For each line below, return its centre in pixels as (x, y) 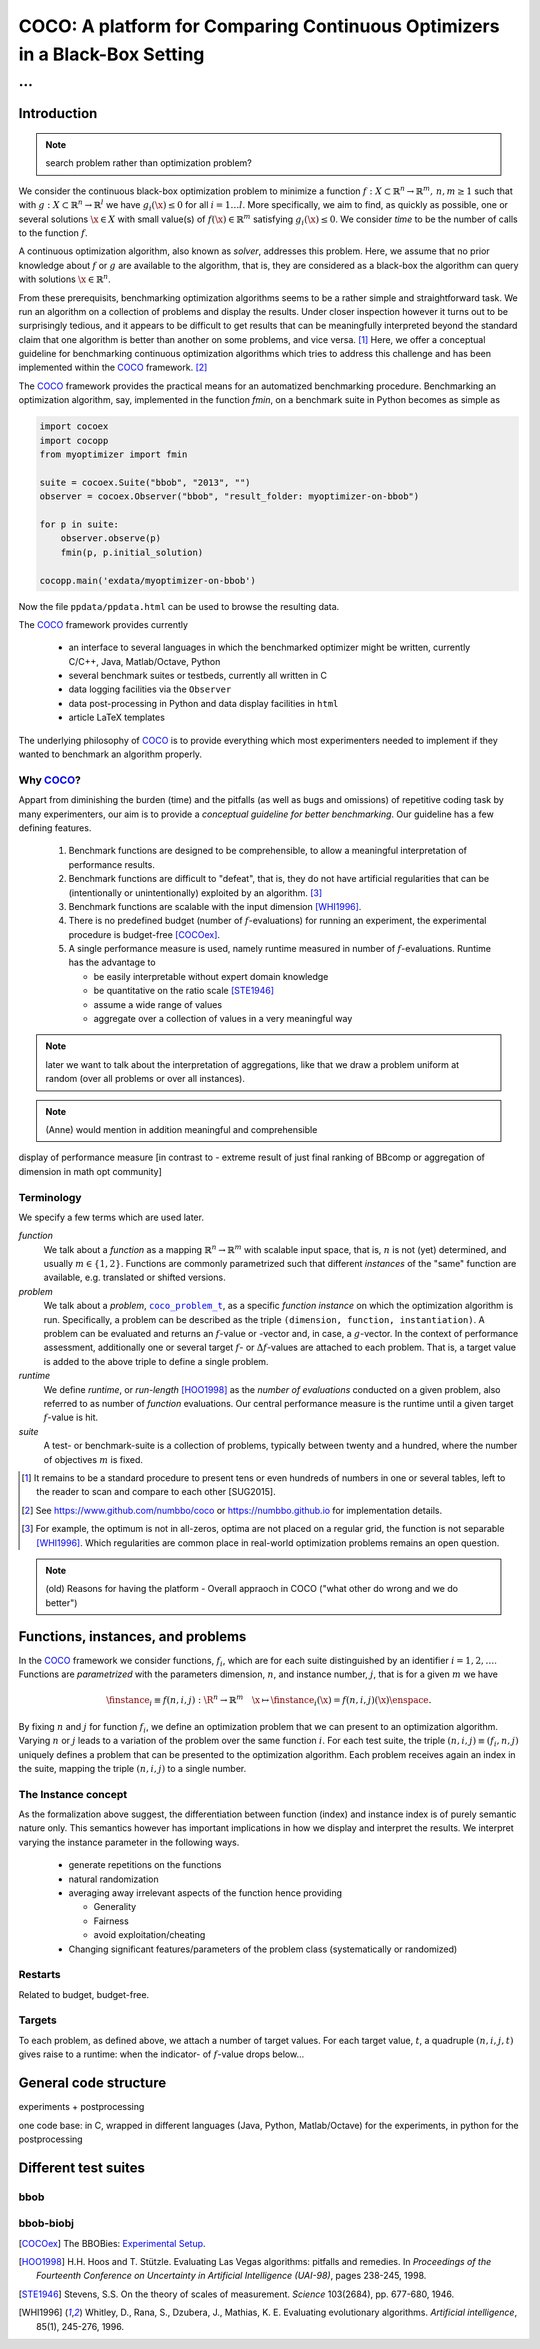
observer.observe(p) (111, 538)
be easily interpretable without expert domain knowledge (211, 976)
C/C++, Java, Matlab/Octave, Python (144, 661)
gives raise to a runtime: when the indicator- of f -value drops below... (161, 2054)
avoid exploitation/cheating (149, 1935)
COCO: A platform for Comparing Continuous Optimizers (259, 26)
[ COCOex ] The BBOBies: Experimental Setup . (112, 2243)
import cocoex (74, 426)
